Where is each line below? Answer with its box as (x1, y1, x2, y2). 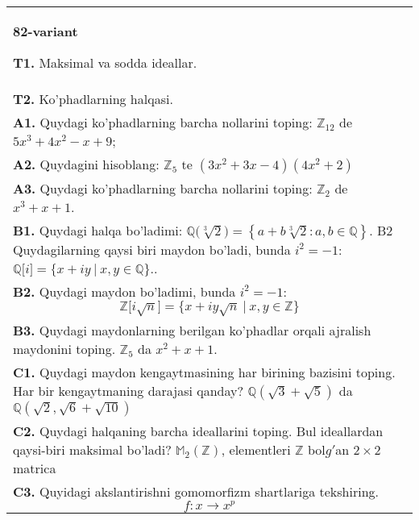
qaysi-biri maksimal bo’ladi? (13, 440, 172, 460)
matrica (13, 459, 56, 478)
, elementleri (221, 440, 291, 460)
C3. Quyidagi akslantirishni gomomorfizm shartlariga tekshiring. (13, 482, 380, 501)
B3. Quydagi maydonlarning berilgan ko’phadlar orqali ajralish (13, 321, 371, 340)
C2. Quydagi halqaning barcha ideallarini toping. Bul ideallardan (13, 422, 384, 441)
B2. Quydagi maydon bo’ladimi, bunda (13, 282, 236, 301)
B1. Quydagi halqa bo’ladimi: (13, 221, 183, 239)
